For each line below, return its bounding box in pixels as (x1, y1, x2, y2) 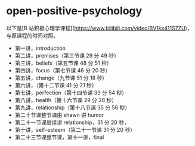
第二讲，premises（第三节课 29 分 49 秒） (14, 52, 119, 59)
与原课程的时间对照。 (6, 31, 58, 39)
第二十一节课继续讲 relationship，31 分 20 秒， (14, 119, 129, 126)
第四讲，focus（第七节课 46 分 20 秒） (14, 66, 111, 74)
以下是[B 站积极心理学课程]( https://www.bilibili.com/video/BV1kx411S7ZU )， (6, 24, 193, 31)
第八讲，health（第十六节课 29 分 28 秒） (14, 96, 117, 103)
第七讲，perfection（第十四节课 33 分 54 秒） (14, 89, 127, 96)
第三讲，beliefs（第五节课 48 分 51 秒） (14, 59, 112, 66)
